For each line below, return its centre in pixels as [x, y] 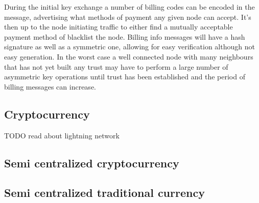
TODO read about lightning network [62, 135]
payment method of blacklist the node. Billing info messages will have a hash [125, 36]
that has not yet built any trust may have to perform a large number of [116, 66]
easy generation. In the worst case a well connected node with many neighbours [129, 56]
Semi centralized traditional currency [104, 193]
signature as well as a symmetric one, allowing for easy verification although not [129, 47]
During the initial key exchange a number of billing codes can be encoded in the [129, 7]
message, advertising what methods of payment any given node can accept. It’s [128, 17]
